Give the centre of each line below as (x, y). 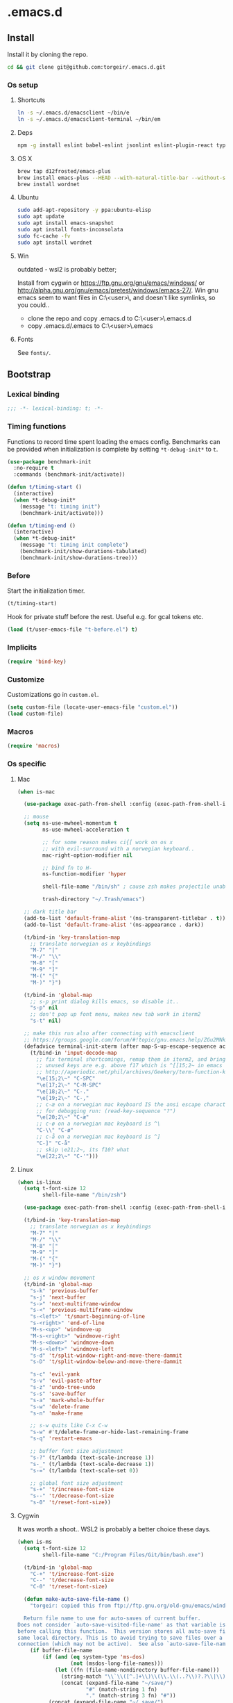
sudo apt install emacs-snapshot (66, 223)
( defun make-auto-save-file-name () (77, 1599)
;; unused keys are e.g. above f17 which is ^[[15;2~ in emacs (129, 1066)
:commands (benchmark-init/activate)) (70, 475)
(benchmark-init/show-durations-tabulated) (84, 552)
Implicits (22, 647)
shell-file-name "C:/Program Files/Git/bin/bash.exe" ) (123, 1555)
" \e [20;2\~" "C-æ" (62, 1117)
